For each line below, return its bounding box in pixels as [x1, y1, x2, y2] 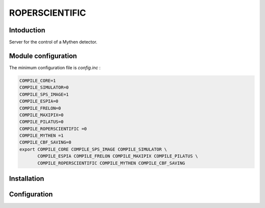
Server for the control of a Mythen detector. [9, 39, 98, 45]
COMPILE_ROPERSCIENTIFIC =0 [19, 126, 87, 131]
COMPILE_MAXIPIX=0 [19, 112, 64, 118]
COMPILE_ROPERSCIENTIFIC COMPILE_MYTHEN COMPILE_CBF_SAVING [37, 160, 185, 166]
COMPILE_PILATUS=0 [19, 119, 64, 125]
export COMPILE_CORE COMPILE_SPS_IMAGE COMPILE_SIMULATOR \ [19, 146, 167, 152]
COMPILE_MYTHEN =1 [19, 133, 64, 138]
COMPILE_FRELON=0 [19, 105, 61, 111]
